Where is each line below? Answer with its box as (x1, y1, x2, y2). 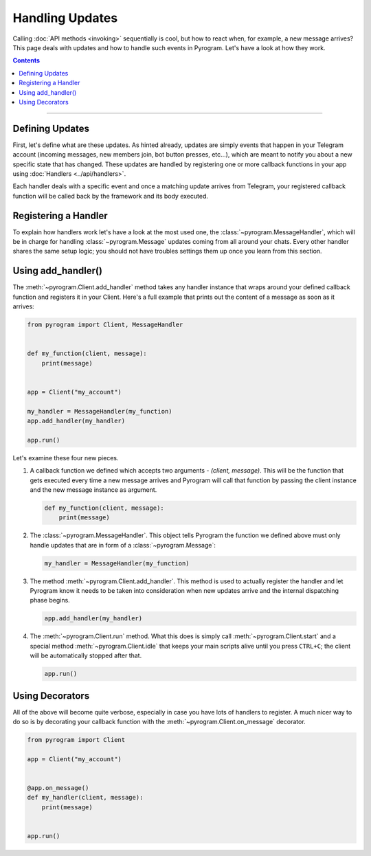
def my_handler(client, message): (27, 793, 144, 802)
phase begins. (30, 596, 70, 605)
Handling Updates (12, 10, 118, 25)
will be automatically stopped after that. (30, 651, 142, 660)
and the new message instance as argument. (30, 485, 157, 494)
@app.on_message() (27, 784, 89, 792)
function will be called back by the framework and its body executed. (12, 192, 209, 200)
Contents (12, 56, 41, 65)
